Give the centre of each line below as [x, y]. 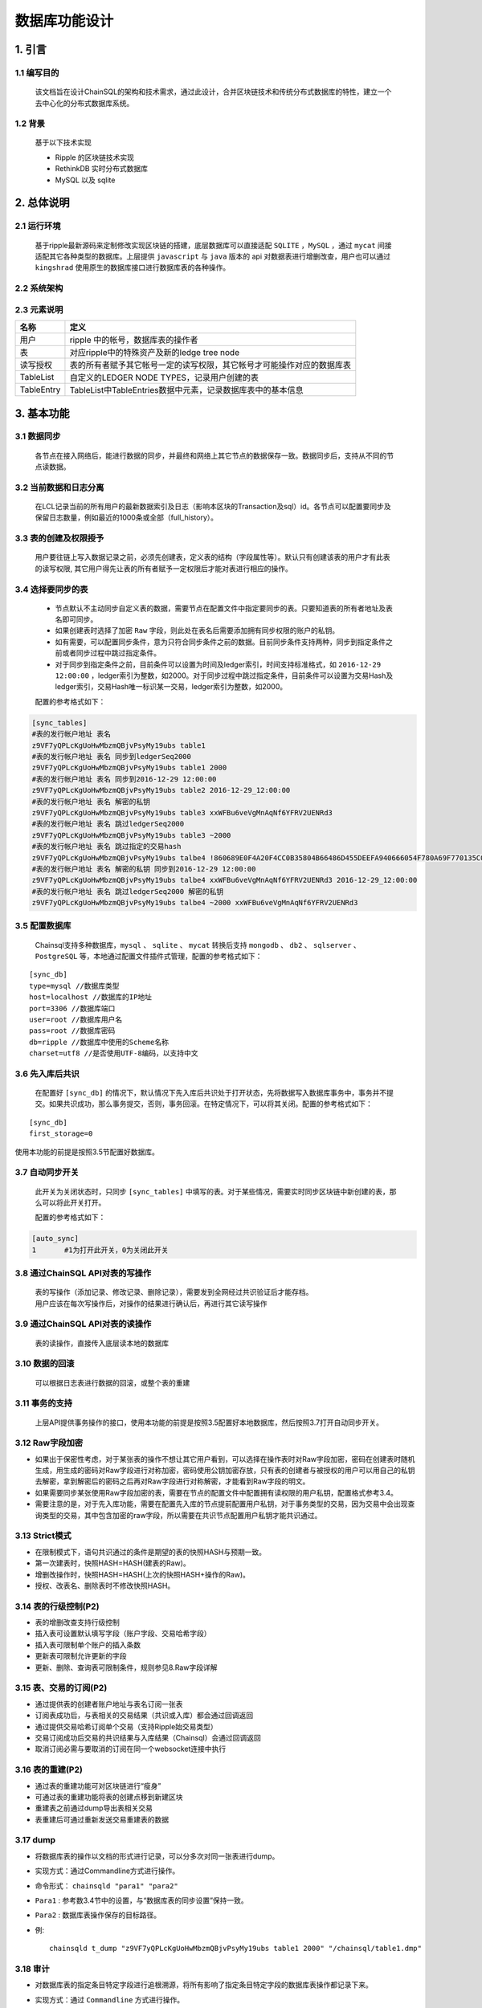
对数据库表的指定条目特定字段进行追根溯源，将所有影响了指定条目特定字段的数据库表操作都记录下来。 [204, 1985]
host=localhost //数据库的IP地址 [91, 997]
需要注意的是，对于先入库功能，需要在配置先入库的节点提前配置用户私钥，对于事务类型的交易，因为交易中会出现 [221, 1504]
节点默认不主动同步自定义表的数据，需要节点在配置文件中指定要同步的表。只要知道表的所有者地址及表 [224, 608]
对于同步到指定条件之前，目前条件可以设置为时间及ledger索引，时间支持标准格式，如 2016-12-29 [218, 664]
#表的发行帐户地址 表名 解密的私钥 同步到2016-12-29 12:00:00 [144, 869]
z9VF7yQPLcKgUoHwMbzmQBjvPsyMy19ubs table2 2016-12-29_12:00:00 [161, 790]
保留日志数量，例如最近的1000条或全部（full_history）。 [127, 517]
